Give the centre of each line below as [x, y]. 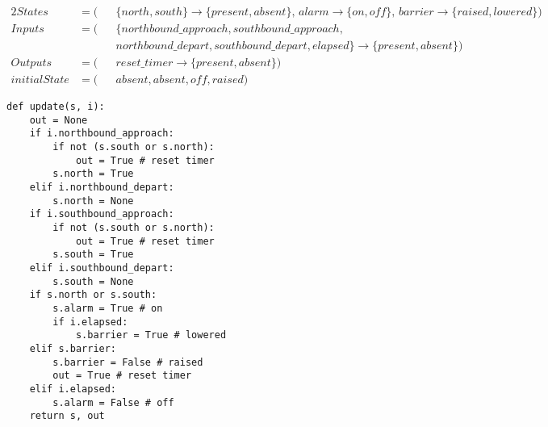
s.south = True [93, 255]
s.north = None [93, 201]
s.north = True [93, 174]
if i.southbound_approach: [102, 214]
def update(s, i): [56, 107]
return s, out [67, 416]
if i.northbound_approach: [102, 134]
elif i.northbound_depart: [102, 188]
